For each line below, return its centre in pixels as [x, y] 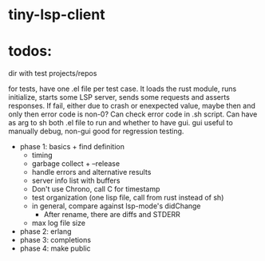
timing [42, 155]
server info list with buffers [76, 180]
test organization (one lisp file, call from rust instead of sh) [128, 198]
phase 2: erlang [45, 231]
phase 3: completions [55, 240]
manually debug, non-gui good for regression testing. [96, 131]
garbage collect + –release [76, 164]
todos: [30, 51]
